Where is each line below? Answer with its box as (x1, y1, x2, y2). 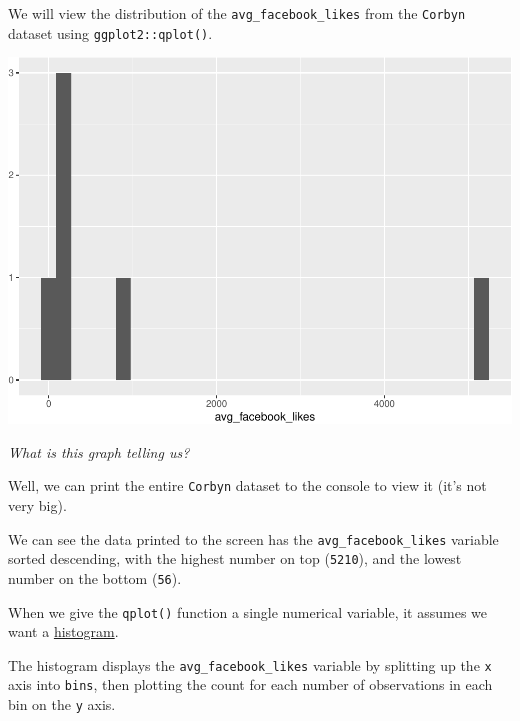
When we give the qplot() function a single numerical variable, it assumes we (8, 601, 488, 622)
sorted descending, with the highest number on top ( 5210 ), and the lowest (8, 548, 462, 569)
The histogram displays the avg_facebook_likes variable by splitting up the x (8, 654, 492, 675)
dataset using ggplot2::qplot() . (8, 22, 213, 43)
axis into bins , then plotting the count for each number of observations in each (8, 674, 493, 695)
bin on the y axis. (8, 694, 116, 715)
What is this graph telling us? (8, 441, 190, 462)
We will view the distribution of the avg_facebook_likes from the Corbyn (8, 3, 466, 23)
